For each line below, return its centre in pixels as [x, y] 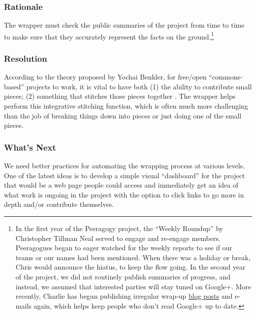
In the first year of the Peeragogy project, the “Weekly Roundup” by [119, 228]
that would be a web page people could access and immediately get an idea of [121, 185]
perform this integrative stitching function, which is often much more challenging [126, 106]
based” [14, 86]
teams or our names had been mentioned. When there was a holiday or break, [133, 257]
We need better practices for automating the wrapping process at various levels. [125, 166]
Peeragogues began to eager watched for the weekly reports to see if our [124, 248]
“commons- [226, 77]
